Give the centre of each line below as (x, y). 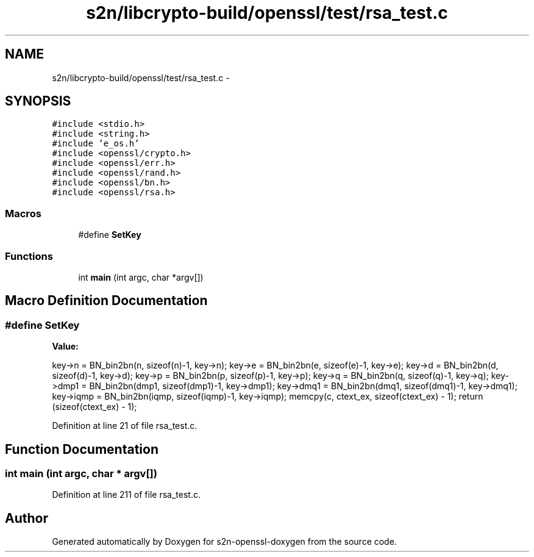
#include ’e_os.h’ (96, 144)
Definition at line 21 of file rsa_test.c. (125, 426)
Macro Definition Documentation (106, 301)
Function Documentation (82, 449)
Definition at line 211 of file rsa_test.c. (126, 495)
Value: (65, 347)
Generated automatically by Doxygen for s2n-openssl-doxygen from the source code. (224, 542)
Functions (29, 256)
